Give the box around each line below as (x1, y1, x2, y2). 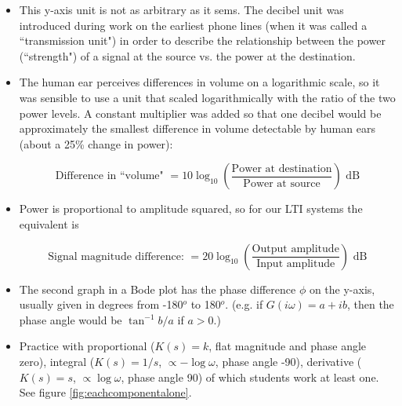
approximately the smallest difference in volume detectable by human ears (19, 120, 375, 137)
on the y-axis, (309, 280, 375, 297)
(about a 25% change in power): (19, 135, 173, 152)
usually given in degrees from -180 (19, 296, 183, 313)
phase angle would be (19, 311, 122, 327)
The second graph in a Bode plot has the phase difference (19, 280, 296, 297)
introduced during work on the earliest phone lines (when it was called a (19, 16, 368, 33)
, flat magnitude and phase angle (208, 338, 367, 354)
